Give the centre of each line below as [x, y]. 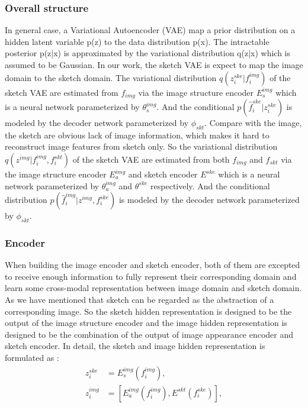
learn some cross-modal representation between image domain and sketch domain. [153, 288]
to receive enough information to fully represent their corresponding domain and [151, 276]
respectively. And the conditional [210, 185]
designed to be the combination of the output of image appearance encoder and [149, 334]
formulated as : [32, 357]
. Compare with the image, [253, 123]
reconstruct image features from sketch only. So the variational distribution [141, 146]
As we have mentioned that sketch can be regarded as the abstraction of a [139, 300]
